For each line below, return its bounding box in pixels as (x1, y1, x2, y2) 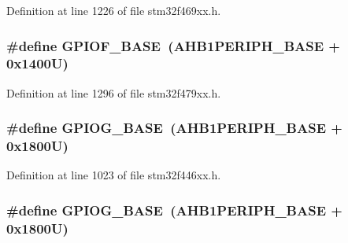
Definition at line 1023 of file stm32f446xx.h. (6, 167, 221, 183)
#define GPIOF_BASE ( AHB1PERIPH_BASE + (6, 35, 340, 55)
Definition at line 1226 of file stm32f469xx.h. (6, 2, 221, 18)
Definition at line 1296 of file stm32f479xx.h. (6, 84, 221, 101)
